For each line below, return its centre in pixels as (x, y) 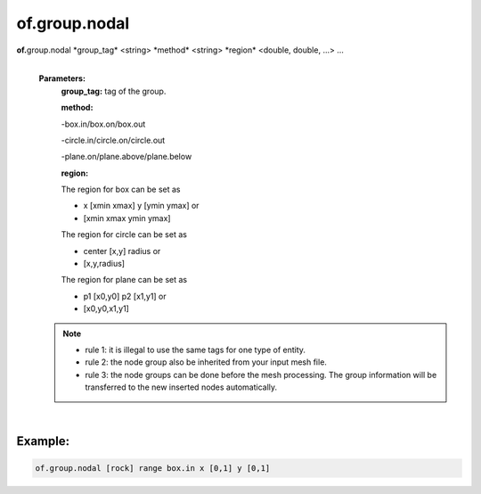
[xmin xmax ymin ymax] (127, 218)
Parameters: (62, 78)
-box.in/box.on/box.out (103, 124)
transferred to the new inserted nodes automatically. (181, 387)
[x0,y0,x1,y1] (106, 309)
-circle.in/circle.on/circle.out (113, 140)
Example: (43, 441)
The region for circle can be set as (124, 235)
